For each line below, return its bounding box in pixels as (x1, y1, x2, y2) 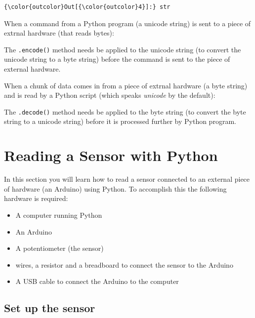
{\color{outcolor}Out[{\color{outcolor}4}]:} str (4, 3, 170, 10)
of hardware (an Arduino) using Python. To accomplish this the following (4, 183, 227, 194)
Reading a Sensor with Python (4, 145, 218, 165)
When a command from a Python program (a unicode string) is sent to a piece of (4, 18, 251, 28)
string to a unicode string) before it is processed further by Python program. (4, 116, 236, 126)
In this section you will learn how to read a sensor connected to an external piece (4, 174, 250, 184)
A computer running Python (15, 209, 102, 220)
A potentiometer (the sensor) (15, 243, 104, 253)
